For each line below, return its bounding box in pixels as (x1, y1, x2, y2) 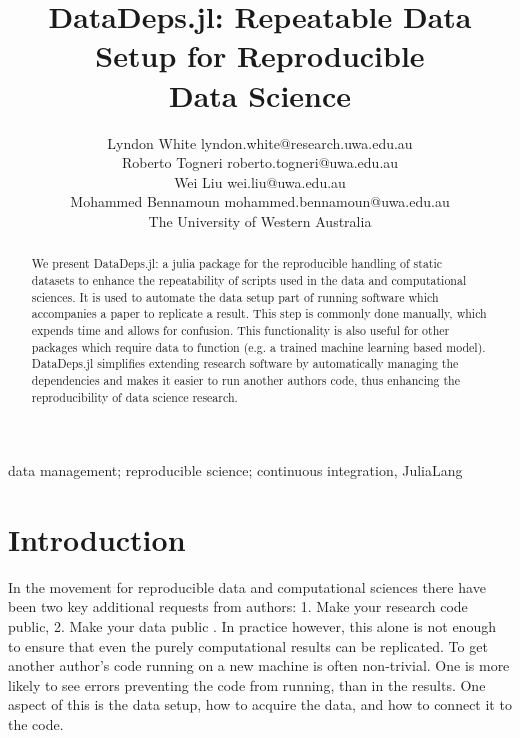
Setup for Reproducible (95, 35, 425, 76)
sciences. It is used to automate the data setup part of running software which (31, 288, 439, 305)
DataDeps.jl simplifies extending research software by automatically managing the (31, 355, 459, 372)
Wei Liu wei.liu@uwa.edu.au (174, 171, 346, 192)
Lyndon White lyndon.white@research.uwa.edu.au (107, 132, 413, 153)
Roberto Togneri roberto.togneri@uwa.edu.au (121, 152, 399, 173)
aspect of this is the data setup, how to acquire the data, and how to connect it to (8, 694, 512, 715)
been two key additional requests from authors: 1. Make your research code (8, 596, 468, 617)
